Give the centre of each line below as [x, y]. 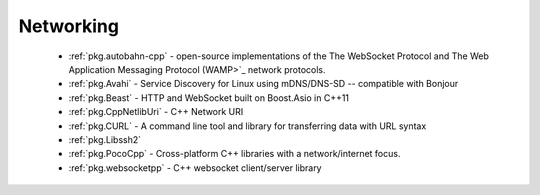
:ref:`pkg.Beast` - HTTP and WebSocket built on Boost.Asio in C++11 [209, 97]
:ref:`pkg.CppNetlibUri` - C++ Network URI [156, 112]
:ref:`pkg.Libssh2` [105, 139]
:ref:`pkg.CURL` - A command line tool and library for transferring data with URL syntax [247, 126]
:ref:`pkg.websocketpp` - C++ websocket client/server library [195, 167]
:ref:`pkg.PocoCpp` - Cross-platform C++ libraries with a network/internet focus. [234, 154]
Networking [69, 26]
